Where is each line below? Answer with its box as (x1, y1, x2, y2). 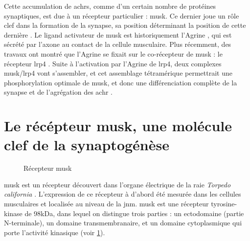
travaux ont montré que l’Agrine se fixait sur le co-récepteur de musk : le (4, 48, 223, 59)
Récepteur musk (23, 163, 72, 173)
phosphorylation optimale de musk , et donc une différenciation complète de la (4, 77, 237, 87)
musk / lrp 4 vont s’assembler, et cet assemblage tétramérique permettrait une (4, 68, 232, 78)
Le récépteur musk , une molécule (4, 116, 232, 136)
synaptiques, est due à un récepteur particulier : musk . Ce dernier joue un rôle (4, 10, 239, 20)
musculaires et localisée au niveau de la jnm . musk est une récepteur (4, 199, 209, 209)
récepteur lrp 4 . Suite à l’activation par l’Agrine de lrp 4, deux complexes (4, 58, 222, 68)
